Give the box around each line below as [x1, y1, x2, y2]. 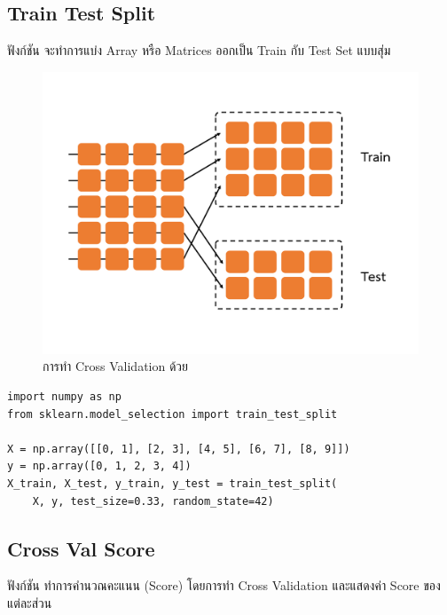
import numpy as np [7, 390, 122, 403]
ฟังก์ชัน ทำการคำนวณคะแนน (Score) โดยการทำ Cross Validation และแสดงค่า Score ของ [7, 576, 441, 595]
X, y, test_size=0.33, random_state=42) [32, 494, 274, 508]
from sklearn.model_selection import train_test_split [7, 407, 338, 421]
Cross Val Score [7, 534, 155, 562]
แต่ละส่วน [7, 593, 52, 611]
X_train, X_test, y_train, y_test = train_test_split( [7, 477, 338, 490]
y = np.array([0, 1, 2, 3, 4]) [7, 460, 192, 473]
